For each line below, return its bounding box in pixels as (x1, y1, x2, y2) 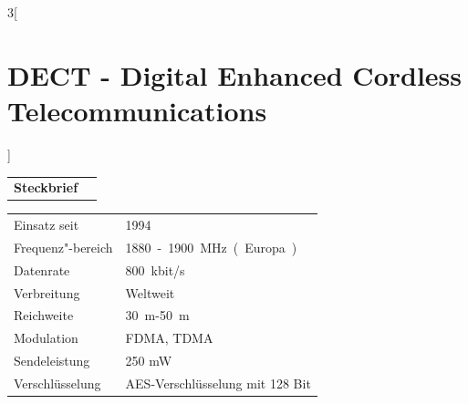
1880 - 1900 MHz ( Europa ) (125, 237, 297, 256)
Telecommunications (7, 91, 267, 129)
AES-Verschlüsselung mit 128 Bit (125, 374, 311, 392)
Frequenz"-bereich (14, 237, 113, 256)
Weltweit (125, 283, 175, 302)
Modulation (14, 328, 78, 347)
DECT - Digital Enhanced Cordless (7, 56, 463, 93)
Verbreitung (14, 283, 80, 302)
